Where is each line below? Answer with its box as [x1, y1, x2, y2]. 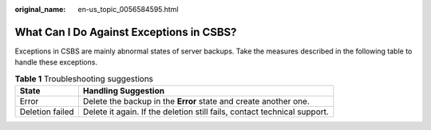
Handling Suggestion [82, 85, 165, 97]
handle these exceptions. [14, 57, 97, 67]
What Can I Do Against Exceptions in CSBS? [14, 25, 237, 39]
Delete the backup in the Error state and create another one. [82, 96, 310, 107]
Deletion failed [19, 106, 74, 117]
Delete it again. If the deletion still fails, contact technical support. [82, 106, 329, 117]
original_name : [14, 5, 66, 14]
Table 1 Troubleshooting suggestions [14, 73, 154, 84]
